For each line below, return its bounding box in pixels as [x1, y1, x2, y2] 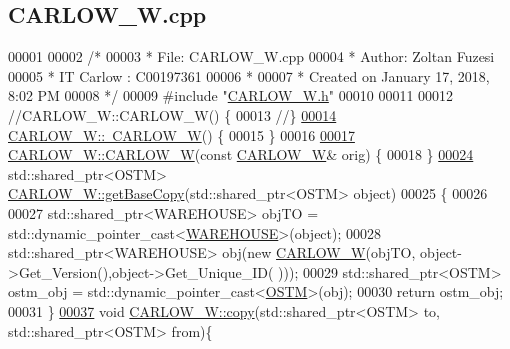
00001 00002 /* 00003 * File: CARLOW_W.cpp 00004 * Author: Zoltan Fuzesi [8, 46, 495, 67]
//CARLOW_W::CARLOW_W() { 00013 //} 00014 [8, 104, 337, 125]
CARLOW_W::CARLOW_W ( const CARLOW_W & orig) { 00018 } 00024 [8, 144, 474, 165]
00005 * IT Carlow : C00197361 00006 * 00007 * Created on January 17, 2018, [8, 65, 490, 86]
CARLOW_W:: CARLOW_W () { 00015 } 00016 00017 [8, 124, 355, 145]
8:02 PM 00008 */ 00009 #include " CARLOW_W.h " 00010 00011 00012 [8, 85, 454, 106]
